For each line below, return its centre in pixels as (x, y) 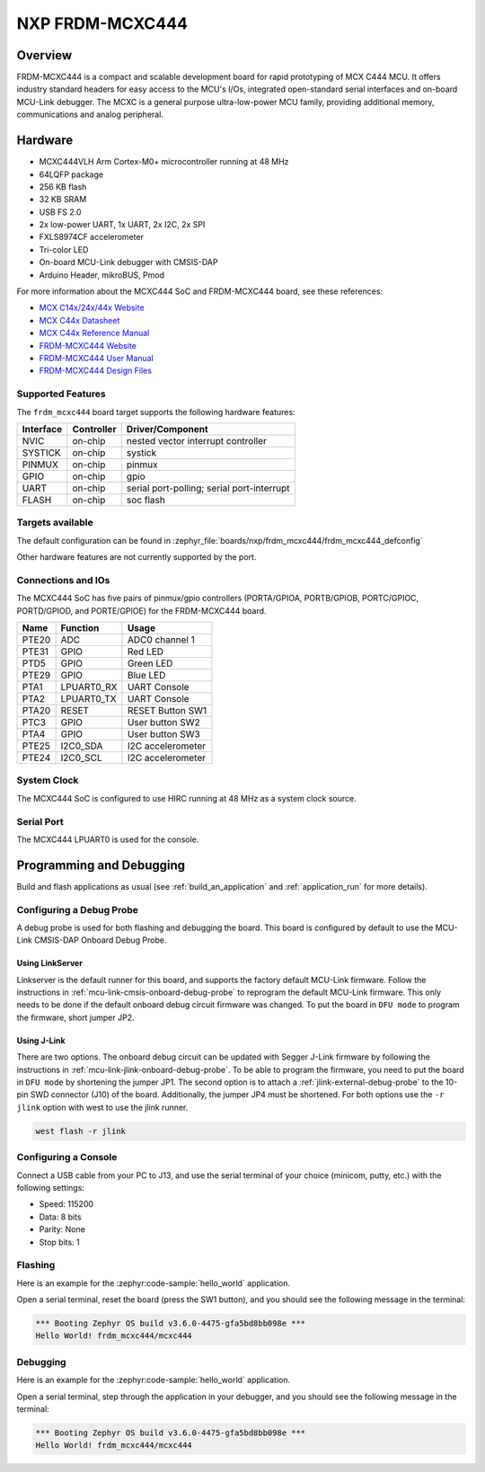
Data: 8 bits (60, 1217)
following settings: (51, 1187)
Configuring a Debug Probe (78, 909)
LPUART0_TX (88, 698)
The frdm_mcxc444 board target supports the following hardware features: (156, 412)
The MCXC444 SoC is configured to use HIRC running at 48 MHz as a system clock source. (186, 798)
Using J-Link (41, 1040)
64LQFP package (71, 174)
